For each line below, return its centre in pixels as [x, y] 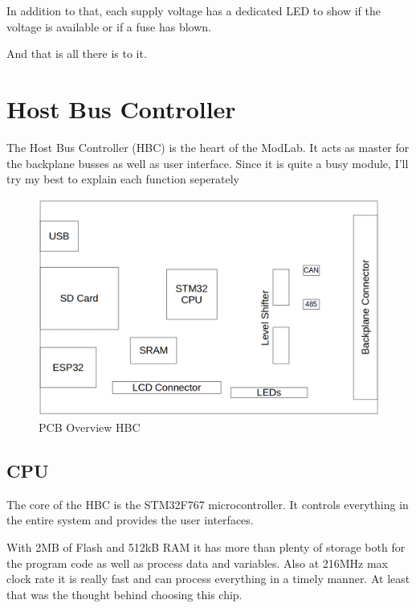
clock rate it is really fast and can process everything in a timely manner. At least [208, 579]
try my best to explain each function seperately [123, 179]
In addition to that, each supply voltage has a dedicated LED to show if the [194, 10]
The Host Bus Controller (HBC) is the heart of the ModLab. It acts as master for [208, 147]
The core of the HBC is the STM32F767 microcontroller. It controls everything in [208, 504]
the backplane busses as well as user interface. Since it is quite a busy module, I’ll [208, 163]
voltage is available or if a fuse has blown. [109, 26]
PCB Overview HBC [90, 427]
